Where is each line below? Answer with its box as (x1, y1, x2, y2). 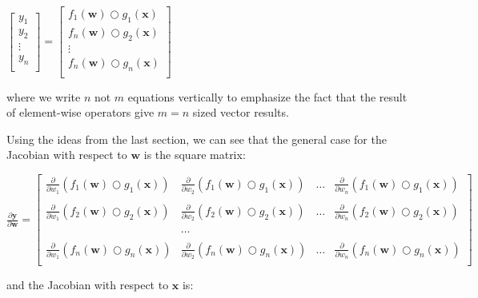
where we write (6, 88, 81, 105)
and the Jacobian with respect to (6, 276, 169, 293)
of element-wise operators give (6, 104, 155, 121)
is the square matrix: (143, 146, 246, 163)
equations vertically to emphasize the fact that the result (127, 88, 408, 105)
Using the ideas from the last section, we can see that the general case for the (6, 130, 387, 147)
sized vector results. (192, 104, 289, 121)
